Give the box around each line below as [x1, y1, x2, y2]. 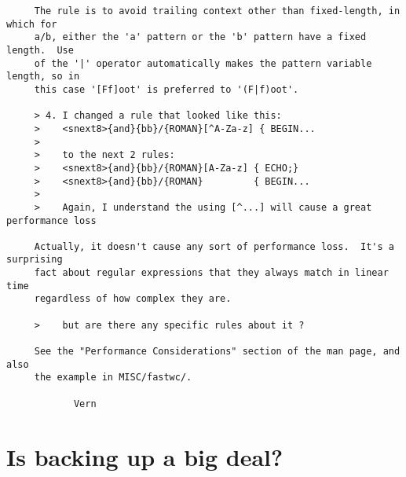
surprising [6, 254, 63, 266]
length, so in [6, 71, 80, 83]
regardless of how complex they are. [34, 293, 232, 305]
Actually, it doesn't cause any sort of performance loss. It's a [34, 240, 394, 252]
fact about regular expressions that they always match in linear [34, 267, 389, 279]
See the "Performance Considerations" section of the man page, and [34, 346, 401, 358]
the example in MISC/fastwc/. [34, 372, 192, 383]
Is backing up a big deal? [6, 440, 283, 472]
